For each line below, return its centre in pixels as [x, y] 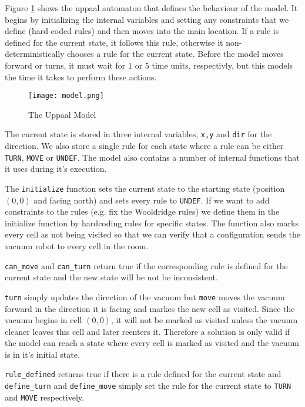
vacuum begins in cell [43, 320]
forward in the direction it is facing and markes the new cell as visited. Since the [150, 308]
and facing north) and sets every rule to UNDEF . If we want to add [152, 200]
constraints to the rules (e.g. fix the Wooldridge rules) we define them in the [142, 211]
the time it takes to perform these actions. [81, 77]
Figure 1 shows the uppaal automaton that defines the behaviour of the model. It [151, 8]
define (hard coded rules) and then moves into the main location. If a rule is [142, 31]
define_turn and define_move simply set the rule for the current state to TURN [148, 386]
